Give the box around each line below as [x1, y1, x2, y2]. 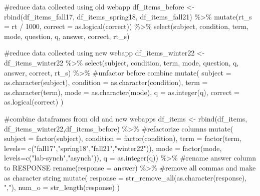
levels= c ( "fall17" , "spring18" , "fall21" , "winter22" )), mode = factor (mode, [4, 142, 222, 153]
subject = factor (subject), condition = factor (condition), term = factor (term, [4, 133, 241, 143]
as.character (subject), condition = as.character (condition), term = [4, 77, 208, 87]
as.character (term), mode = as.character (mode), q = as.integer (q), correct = [4, 86, 239, 97]
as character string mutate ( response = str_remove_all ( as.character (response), [4, 172, 247, 182]
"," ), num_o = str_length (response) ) [4, 182, 120, 192]
